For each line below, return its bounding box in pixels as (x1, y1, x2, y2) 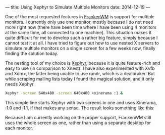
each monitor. (5, 125, 33, 131)
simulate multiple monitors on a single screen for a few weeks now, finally (5, 45, 156, 51)
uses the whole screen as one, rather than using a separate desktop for (5, 120, 151, 126)
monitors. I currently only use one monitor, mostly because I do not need (5, 19, 154, 25)
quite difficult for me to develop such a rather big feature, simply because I (5, 35, 158, 41)
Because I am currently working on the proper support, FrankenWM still (5, 114, 151, 120)
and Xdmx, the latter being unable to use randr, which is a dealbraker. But (5, 71, 155, 76)
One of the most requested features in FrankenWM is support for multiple (5, 14, 155, 19)
